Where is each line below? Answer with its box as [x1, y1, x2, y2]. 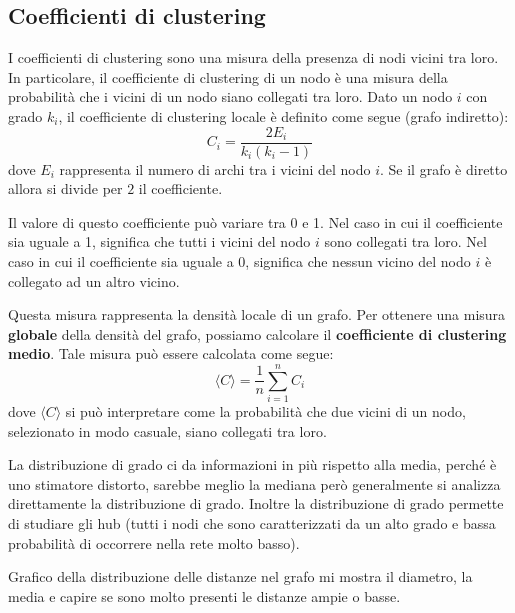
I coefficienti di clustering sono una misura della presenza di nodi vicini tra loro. [8, 47, 499, 68]
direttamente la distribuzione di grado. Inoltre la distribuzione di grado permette [8, 493, 504, 514]
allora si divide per [8, 178, 123, 199]
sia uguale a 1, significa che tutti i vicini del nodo [8, 231, 311, 252]
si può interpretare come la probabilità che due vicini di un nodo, [65, 401, 466, 422]
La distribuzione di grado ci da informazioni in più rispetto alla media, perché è [8, 454, 497, 475]
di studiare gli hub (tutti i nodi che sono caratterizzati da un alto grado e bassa [8, 513, 496, 534]
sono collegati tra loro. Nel [324, 231, 487, 252]
